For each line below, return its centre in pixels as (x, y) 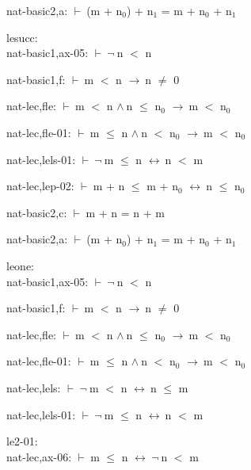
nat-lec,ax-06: (39, 456)
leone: (20, 265)
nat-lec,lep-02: (40, 186)
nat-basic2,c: (37, 212)
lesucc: (22, 37)
